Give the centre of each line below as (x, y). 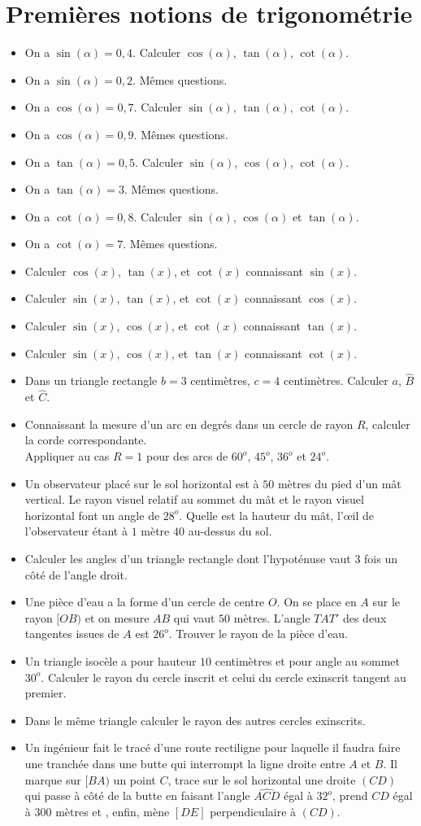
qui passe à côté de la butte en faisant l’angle (137, 795)
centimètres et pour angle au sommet (308, 661)
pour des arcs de (187, 456)
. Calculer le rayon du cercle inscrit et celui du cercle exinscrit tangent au (224, 677)
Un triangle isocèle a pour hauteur (111, 661)
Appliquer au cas (67, 456)
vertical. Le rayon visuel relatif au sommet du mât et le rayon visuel (194, 499)
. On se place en (317, 602)
